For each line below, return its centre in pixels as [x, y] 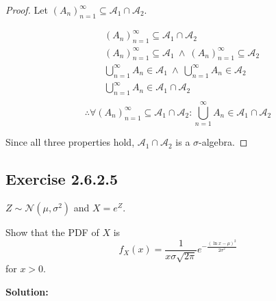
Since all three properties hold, [70, 142]
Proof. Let [27, 10]
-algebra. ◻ [223, 142]
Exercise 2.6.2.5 [62, 179]
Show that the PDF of [52, 232]
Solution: [27, 291]
